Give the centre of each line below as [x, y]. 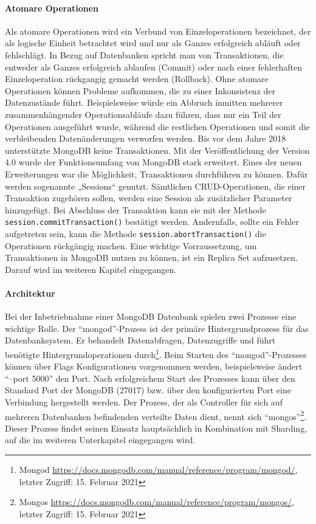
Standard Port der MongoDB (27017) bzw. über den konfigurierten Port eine [148, 390]
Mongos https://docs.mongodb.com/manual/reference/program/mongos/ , [157, 502]
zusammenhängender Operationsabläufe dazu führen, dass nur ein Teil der [143, 114]
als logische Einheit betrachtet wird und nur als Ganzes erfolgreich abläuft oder [153, 43]
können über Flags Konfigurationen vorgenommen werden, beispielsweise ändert [154, 366]
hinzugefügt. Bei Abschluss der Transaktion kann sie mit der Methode [136, 209]
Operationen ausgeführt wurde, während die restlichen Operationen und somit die [157, 126]
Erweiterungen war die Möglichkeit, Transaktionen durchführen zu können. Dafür [156, 174]
